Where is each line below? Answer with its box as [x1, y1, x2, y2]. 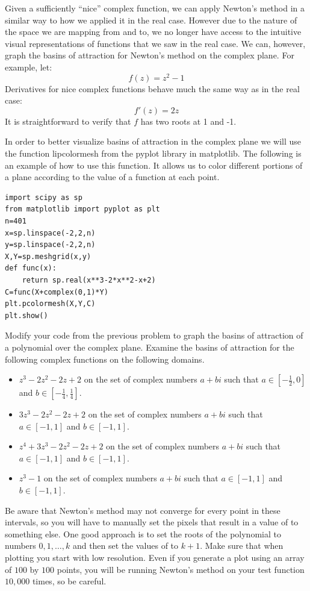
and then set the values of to [72, 539, 179, 552]
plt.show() [5, 311, 48, 320]
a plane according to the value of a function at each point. [5, 170, 220, 183]
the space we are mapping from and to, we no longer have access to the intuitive [5, 25, 302, 38]
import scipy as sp [5, 193, 82, 202]
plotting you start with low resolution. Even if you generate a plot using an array [5, 551, 305, 564]
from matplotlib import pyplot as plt [5, 205, 160, 214]
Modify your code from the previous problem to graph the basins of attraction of [5, 329, 303, 342]
